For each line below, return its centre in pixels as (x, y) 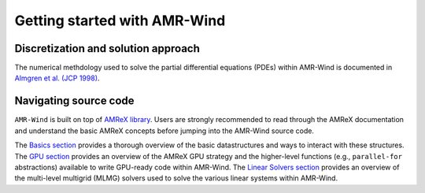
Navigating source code (74, 101)
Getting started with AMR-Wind (120, 20)
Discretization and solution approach (107, 48)
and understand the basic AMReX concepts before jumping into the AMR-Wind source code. (164, 131)
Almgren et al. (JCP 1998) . (57, 78)
